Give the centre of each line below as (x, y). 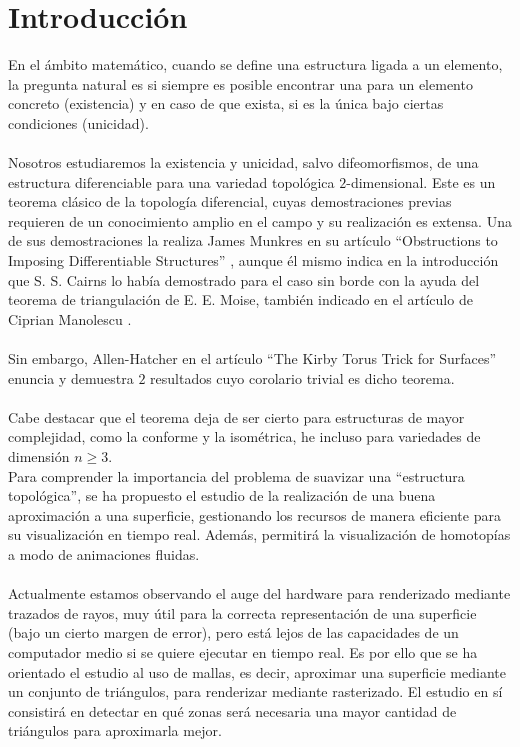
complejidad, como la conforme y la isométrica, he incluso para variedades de (244, 436)
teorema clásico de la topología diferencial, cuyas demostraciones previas (230, 201)
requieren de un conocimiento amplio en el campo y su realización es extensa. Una (260, 220)
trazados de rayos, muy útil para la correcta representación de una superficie (242, 612)
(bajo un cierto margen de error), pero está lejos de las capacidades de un (233, 632)
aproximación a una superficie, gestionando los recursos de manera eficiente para (254, 514)
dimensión (39, 456)
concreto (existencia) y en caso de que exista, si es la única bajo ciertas (226, 103)
